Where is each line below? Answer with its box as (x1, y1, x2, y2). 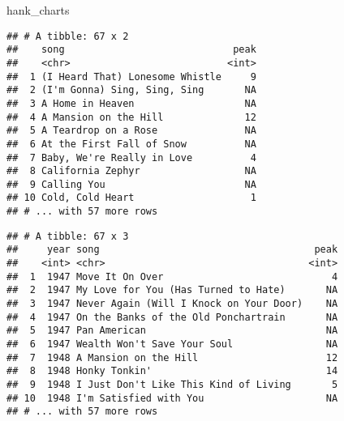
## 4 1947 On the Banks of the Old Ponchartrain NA (6, 311, 338, 323)
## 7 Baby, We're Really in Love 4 (6, 151, 256, 164)
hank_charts (6, 2, 70, 18)
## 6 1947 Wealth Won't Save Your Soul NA (6, 338, 338, 351)
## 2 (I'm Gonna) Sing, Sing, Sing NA (6, 84, 256, 96)
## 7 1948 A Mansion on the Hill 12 (6, 351, 338, 364)
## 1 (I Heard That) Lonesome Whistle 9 (6, 70, 256, 83)
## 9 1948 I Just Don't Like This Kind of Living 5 (6, 379, 338, 390)
